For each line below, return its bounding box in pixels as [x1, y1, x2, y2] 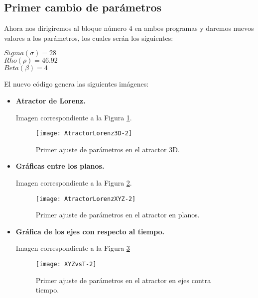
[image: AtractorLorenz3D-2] [35, 130, 132, 137]
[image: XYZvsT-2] [35, 261, 97, 268]
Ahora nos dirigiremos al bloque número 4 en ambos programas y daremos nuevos [4, 23, 254, 33]
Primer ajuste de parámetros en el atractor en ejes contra [35, 275, 211, 285]
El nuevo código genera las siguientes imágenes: [4, 79, 149, 89]
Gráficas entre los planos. [15, 161, 105, 171]
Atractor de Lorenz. [15, 95, 86, 105]
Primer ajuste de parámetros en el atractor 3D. [35, 144, 180, 154]
